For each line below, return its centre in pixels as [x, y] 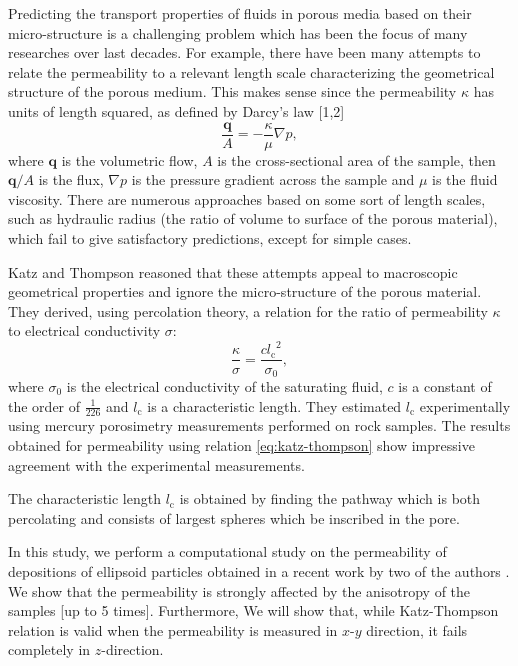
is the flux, [71, 179]
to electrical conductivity [84, 330]
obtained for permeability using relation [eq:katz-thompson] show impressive [241, 445]
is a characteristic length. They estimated [274, 405]
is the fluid [465, 179]
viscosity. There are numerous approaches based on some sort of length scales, [247, 198]
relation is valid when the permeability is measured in [173, 629]
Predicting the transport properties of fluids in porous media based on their [240, 13]
